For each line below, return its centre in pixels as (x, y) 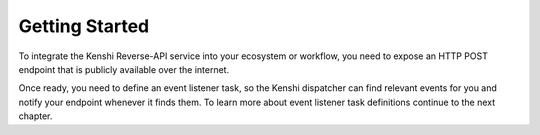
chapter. (35, 116)
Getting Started (84, 26)
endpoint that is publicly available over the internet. (124, 69)
